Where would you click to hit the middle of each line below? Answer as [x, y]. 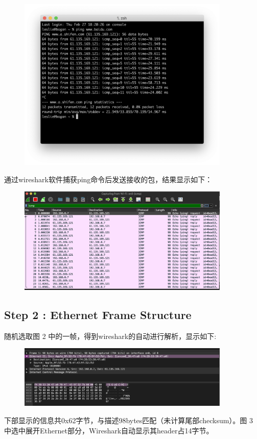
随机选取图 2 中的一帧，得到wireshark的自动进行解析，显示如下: [110, 336]
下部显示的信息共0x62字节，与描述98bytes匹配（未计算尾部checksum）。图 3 [129, 420]
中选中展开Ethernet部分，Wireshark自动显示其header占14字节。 [109, 430]
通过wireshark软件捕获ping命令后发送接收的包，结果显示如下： [108, 179]
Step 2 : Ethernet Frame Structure [98, 315]
